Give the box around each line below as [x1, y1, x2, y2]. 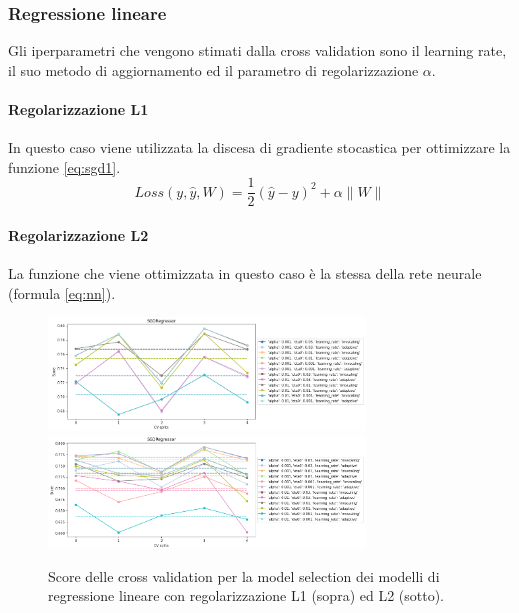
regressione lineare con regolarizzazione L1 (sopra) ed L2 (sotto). [48, 585, 445, 606]
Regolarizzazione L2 [8, 225, 149, 246]
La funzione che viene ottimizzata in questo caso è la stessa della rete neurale [8, 263, 482, 284]
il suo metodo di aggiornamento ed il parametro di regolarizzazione [8, 59, 419, 80]
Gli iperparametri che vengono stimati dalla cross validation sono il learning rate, [8, 40, 507, 61]
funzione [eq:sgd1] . [8, 156, 121, 177]
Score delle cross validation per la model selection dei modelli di [48, 565, 440, 586]
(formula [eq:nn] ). [8, 282, 116, 303]
